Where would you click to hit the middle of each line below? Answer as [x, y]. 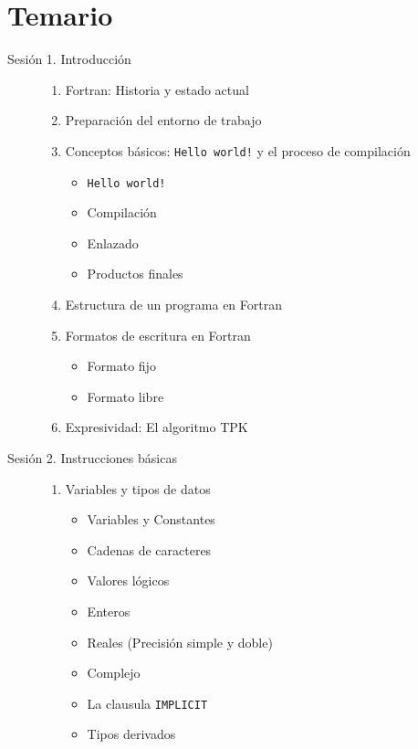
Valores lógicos [128, 580]
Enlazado [113, 243]
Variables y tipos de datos [138, 488]
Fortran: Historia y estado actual [157, 89]
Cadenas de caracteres [149, 549]
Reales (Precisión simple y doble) [180, 642]
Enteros [109, 611]
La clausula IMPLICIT [147, 703]
